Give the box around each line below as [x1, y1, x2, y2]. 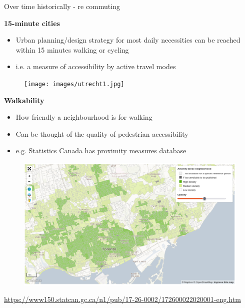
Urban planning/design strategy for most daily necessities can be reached [15, 35, 240, 45]
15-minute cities [4, 18, 60, 28]
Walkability [4, 95, 44, 105]
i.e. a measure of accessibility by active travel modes [15, 61, 176, 72]
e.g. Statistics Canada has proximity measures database [15, 145, 186, 156]
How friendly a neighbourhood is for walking [15, 112, 152, 122]
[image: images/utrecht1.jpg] [24, 80, 124, 88]
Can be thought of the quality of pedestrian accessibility [15, 128, 188, 139]
